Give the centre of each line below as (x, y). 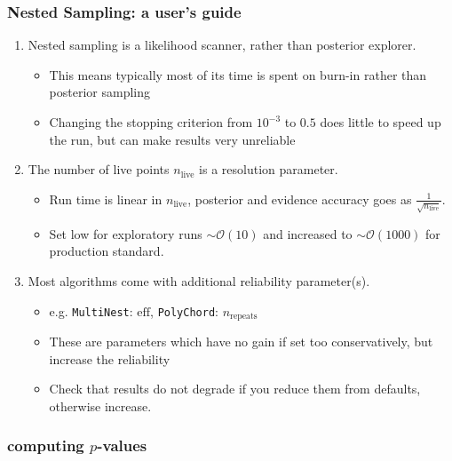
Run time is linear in (106, 199)
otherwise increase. (100, 405)
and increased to (308, 233)
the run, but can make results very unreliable (172, 139)
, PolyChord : (184, 310)
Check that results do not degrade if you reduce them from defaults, (235, 389)
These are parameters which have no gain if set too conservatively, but (241, 341)
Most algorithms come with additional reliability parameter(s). (199, 280)
